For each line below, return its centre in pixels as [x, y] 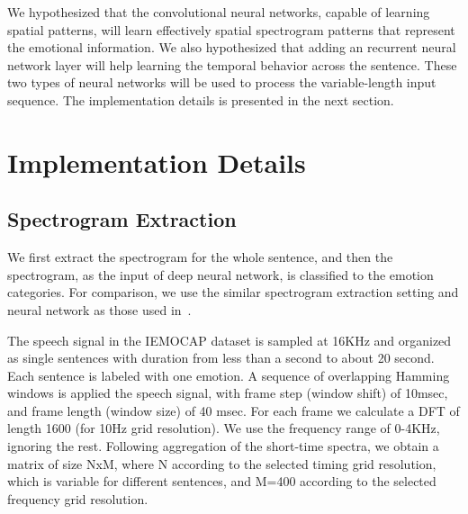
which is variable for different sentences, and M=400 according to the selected [222, 481]
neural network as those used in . [99, 309]
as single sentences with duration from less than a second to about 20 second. [221, 358]
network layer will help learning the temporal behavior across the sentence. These [232, 64]
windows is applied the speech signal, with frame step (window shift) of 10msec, [228, 393]
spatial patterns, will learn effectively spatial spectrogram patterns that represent [231, 29]
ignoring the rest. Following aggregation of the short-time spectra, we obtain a [223, 446]
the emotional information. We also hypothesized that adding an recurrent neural [232, 47]
